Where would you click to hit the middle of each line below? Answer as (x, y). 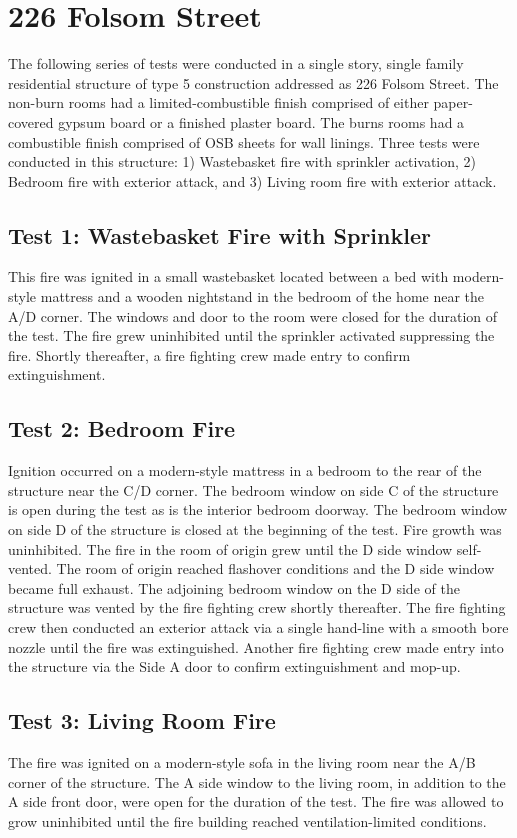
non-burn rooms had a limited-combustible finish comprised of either (218, 102)
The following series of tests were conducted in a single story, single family (236, 63)
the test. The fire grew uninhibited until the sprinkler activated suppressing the (251, 335)
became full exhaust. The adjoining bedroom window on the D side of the (234, 587)
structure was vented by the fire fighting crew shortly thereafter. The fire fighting (257, 607)
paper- (453, 102)
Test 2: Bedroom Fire (122, 428)
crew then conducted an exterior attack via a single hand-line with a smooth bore (258, 627)
